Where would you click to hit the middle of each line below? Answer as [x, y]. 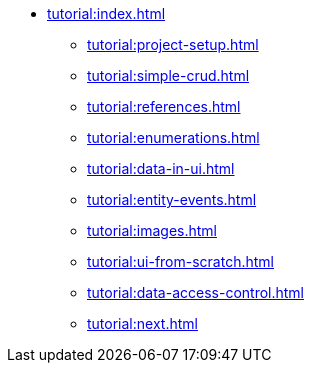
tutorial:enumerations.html [173, 137]
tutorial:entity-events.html [172, 199]
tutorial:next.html [142, 323]
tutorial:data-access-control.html [196, 292]
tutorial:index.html [106, 13]
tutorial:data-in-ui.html [161, 168]
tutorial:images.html [152, 230]
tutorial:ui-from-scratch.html [180, 261]
